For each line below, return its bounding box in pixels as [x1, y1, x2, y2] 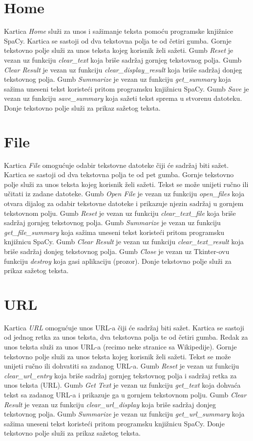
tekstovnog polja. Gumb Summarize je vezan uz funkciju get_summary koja [4, 74, 232, 84]
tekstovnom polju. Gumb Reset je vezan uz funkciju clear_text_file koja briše [4, 208, 236, 218]
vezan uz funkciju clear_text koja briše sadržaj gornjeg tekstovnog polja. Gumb [4, 54, 242, 65]
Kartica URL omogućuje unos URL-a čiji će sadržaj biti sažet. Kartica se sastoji [4, 322, 244, 332]
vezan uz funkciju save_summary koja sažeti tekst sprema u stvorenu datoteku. [4, 93, 242, 103]
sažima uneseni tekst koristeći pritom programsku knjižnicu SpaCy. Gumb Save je [4, 83, 249, 93]
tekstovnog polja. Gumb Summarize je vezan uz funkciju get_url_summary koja [4, 409, 245, 419]
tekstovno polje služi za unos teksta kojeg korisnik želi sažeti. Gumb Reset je [4, 45, 233, 55]
